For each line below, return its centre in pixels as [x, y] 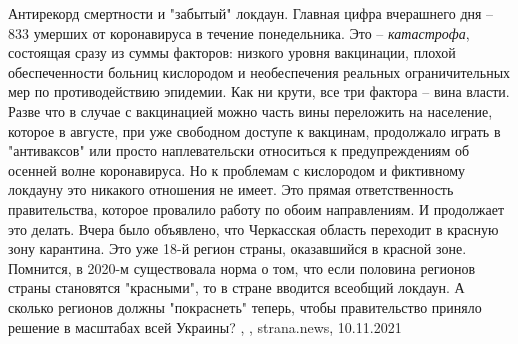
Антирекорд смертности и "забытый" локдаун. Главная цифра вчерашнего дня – [251, 13]
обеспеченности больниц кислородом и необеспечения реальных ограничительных [259, 71]
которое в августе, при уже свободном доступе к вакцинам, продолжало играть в [254, 130]
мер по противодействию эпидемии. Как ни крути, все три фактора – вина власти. [259, 91]
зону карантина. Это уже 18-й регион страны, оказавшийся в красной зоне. [237, 248]
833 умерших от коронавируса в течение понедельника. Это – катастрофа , [239, 32]
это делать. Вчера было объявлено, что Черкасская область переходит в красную [253, 228]
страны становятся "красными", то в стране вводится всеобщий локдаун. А [236, 287]
